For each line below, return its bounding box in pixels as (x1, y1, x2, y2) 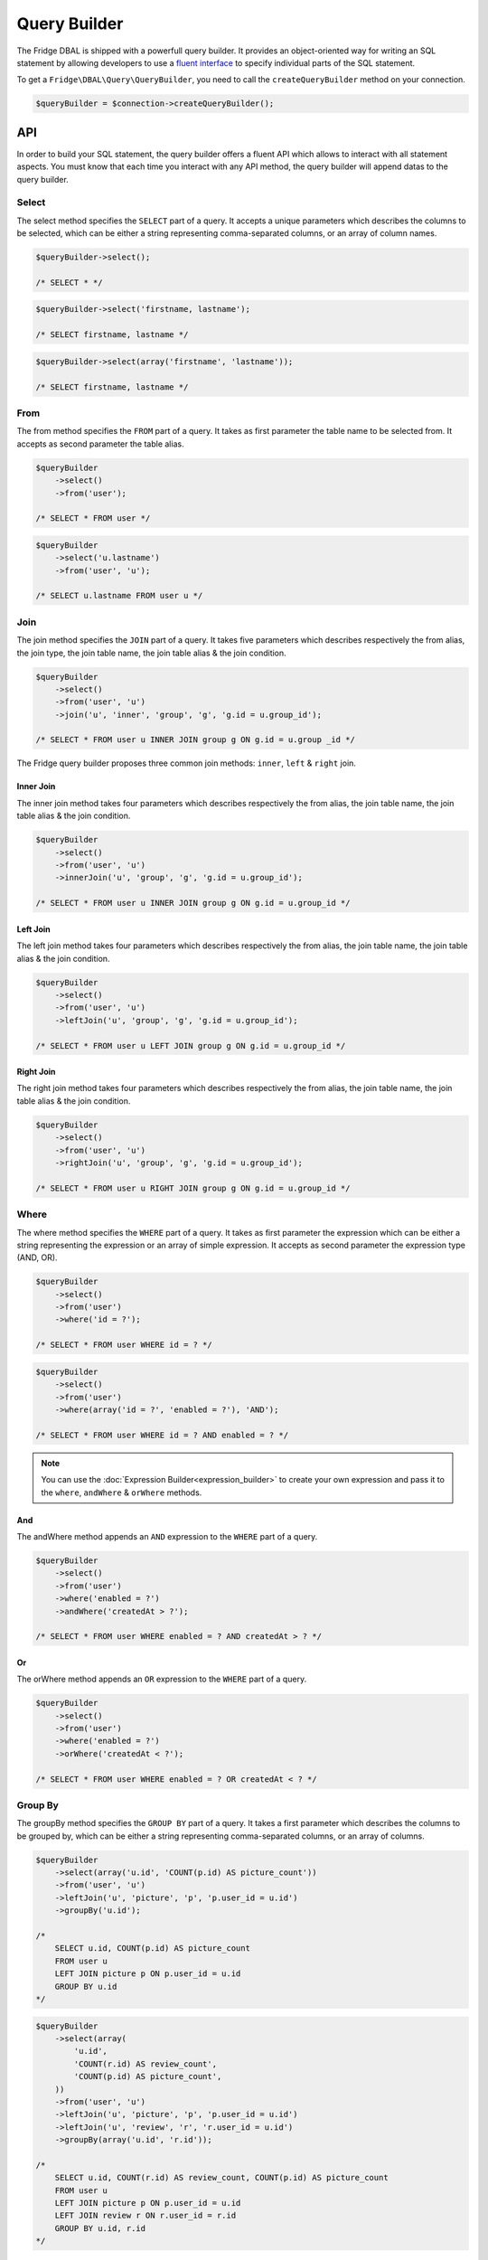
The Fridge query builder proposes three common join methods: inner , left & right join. (16, 758, 357, 768)
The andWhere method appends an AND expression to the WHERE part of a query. (16, 1530, 318, 1541)
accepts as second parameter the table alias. (16, 438, 184, 449)
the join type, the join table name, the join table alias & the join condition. (16, 647, 286, 658)
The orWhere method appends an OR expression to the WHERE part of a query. (16, 1673, 307, 1685)
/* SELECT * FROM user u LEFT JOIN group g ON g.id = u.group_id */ (35, 1041, 346, 1050)
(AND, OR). (16, 1252, 58, 1263)
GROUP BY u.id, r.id (54, 2223, 146, 2233)
